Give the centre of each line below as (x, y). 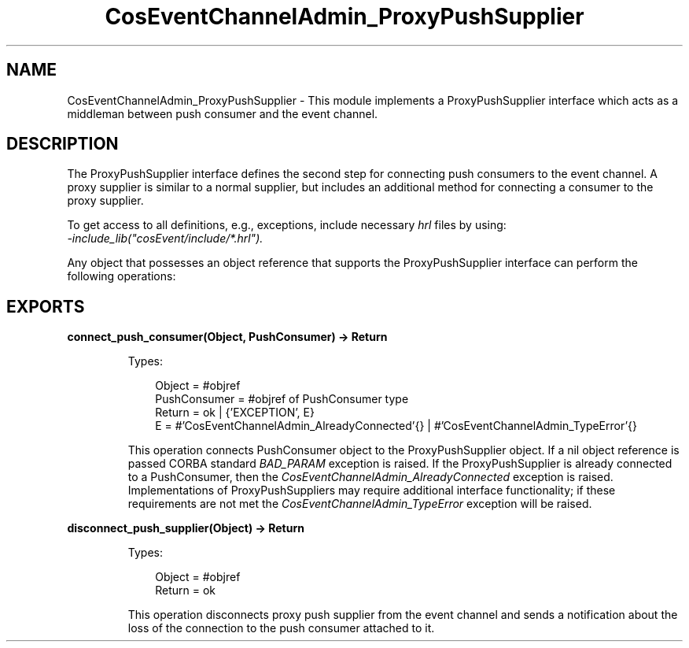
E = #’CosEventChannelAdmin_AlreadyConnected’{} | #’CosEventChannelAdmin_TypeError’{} (396, 426)
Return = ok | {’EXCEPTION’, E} (235, 413)
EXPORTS (46, 306)
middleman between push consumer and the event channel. (223, 113)
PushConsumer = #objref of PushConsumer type (282, 399)
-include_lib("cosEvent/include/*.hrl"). (165, 239)
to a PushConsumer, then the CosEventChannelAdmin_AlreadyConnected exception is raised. (370, 477)
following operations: (122, 276)
